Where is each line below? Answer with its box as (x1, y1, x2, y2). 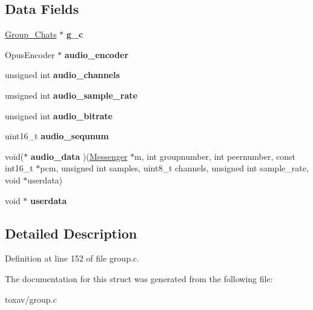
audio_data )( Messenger (30, 150, 128, 162)
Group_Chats (5, 28, 57, 41)
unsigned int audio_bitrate (5, 109, 113, 122)
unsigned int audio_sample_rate (5, 88, 137, 101)
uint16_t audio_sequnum (5, 130, 109, 142)
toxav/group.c (5, 292, 57, 305)
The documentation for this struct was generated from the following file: (5, 272, 273, 285)
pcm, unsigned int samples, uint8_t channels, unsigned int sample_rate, (40, 162, 309, 174)
